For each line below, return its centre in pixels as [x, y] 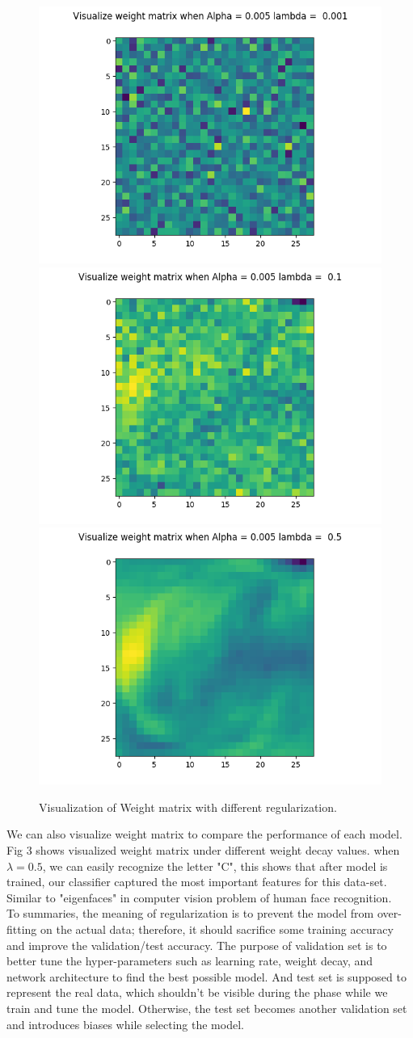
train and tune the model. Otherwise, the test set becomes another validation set [207, 1008]
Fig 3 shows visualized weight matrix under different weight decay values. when [203, 849]
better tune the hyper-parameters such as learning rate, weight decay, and [190, 961]
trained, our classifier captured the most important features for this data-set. [197, 882]
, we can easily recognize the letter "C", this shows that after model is [215, 866]
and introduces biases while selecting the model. [125, 1024]
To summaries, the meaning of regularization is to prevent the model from [190, 913]
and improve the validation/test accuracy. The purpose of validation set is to [197, 945]
